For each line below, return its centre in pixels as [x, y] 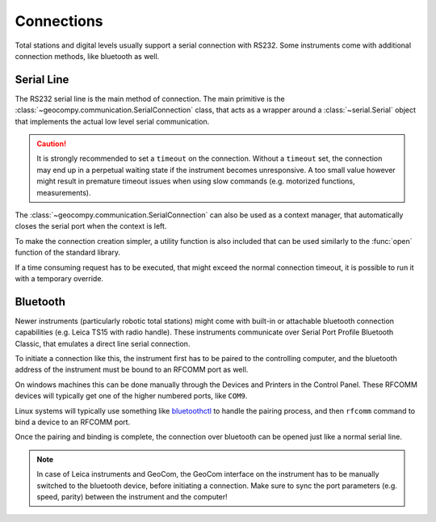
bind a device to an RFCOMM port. [73, 422]
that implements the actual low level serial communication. [112, 121]
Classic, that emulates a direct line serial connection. [103, 343]
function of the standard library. [68, 253]
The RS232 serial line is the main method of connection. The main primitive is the [150, 99]
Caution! [52, 144]
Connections [59, 21]
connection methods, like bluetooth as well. [87, 56]
